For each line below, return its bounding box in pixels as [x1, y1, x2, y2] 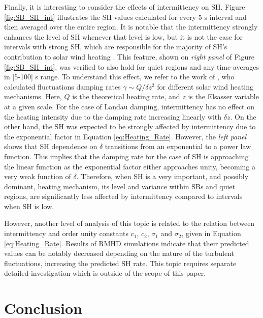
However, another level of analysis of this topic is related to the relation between [4, 218, 255, 228]
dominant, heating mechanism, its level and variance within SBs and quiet [4, 181, 236, 191]
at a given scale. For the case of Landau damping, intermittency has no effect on [4, 101, 254, 111]
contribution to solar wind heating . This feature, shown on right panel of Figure [4, 51, 254, 62]
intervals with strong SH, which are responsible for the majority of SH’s [4, 41, 227, 52]
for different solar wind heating [157, 81, 253, 92]
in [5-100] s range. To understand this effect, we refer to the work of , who [4, 71, 235, 82]
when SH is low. [4, 200, 54, 211]
